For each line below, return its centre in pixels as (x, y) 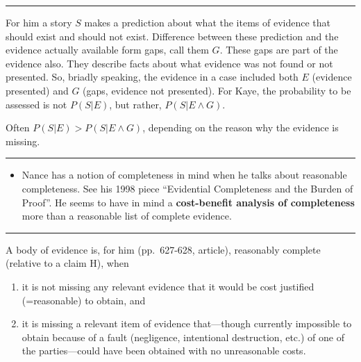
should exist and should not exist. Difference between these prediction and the (172, 36)
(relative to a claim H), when (67, 263)
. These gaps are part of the (279, 50)
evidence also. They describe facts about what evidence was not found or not (169, 63)
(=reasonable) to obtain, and (84, 300)
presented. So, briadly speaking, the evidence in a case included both (152, 77)
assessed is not (36, 104)
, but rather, (135, 104)
